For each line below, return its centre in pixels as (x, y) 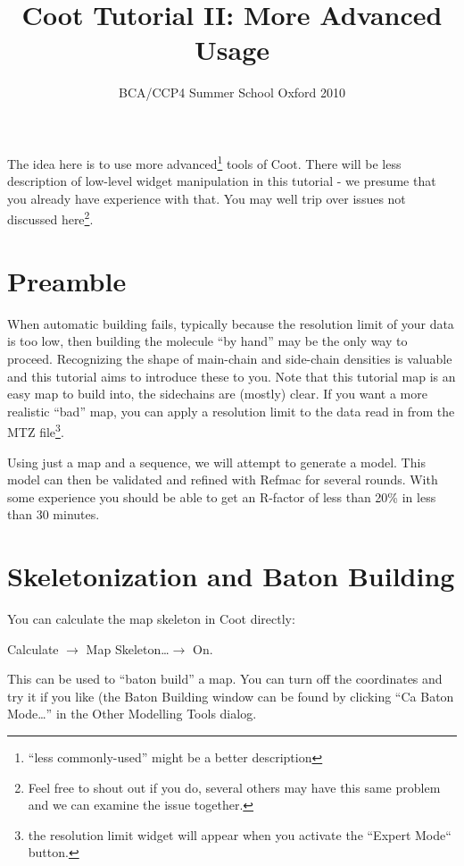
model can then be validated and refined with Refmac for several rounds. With (223, 479)
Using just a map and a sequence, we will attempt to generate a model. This (216, 462)
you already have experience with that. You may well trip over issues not (207, 198)
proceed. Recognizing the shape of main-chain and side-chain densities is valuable (230, 358)
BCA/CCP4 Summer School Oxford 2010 (232, 92)
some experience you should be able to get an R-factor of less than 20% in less (222, 496)
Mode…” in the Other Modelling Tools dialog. (132, 714)
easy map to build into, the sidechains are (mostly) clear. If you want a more (217, 394)
